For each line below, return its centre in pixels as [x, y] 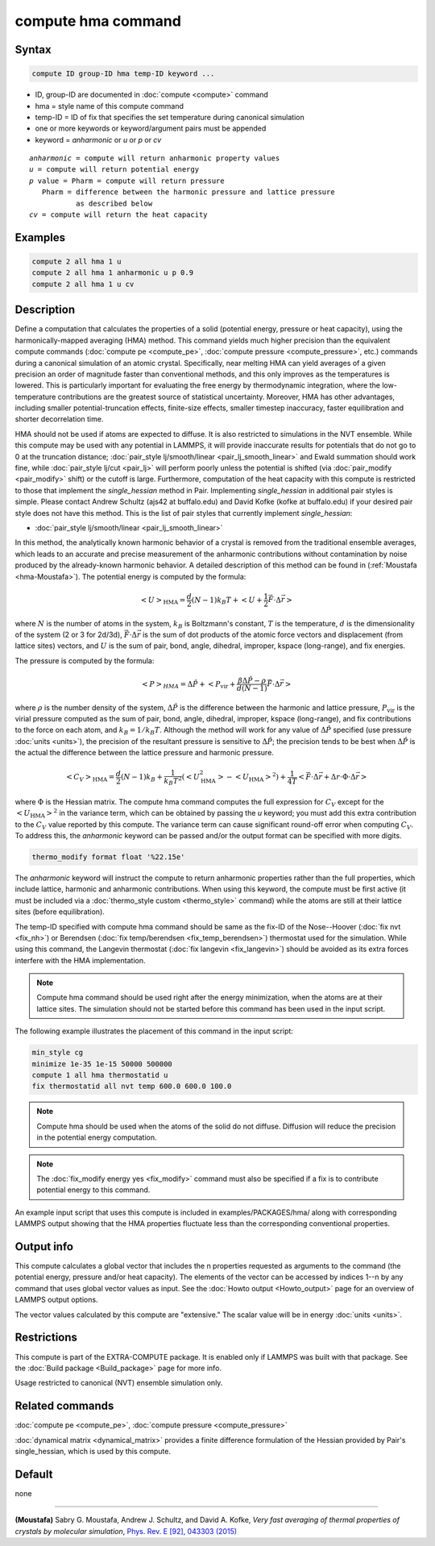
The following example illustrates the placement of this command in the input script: [154, 1031]
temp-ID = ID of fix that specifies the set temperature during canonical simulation [170, 117]
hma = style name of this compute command [110, 106]
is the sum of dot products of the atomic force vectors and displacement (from [272, 634]
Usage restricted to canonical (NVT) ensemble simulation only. [119, 1383]
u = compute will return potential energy [114, 170]
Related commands [64, 1406]
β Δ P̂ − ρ [252, 680]
